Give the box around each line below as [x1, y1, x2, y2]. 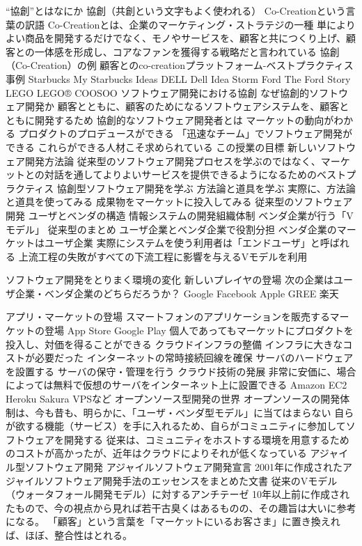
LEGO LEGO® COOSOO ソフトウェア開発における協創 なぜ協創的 [6, 85, 310, 100]
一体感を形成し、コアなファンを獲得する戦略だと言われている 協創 [34, 44, 340, 58]
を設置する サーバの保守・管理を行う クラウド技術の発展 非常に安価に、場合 [6, 364, 356, 378]
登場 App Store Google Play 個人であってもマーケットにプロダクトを [44, 323, 354, 338]
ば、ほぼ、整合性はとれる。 [6, 527, 132, 542]
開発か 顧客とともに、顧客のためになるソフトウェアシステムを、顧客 [24, 99, 340, 114]
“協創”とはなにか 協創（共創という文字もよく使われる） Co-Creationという [6, 3, 346, 17]
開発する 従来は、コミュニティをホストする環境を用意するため [63, 432, 349, 446]
